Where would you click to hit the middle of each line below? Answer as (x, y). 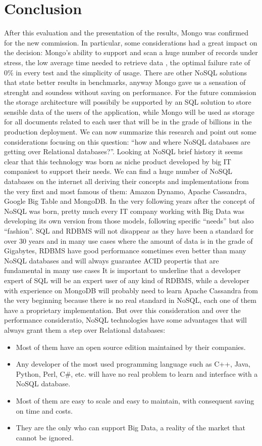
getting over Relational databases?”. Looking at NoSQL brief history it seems (123, 151)
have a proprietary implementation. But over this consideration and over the (122, 310)
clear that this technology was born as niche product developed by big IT (118, 161)
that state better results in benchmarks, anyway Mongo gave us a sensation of (125, 82)
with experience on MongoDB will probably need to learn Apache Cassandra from (131, 290)
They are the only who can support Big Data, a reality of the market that (130, 428)
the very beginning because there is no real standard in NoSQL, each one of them (130, 300)
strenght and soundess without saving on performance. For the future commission (130, 92)
